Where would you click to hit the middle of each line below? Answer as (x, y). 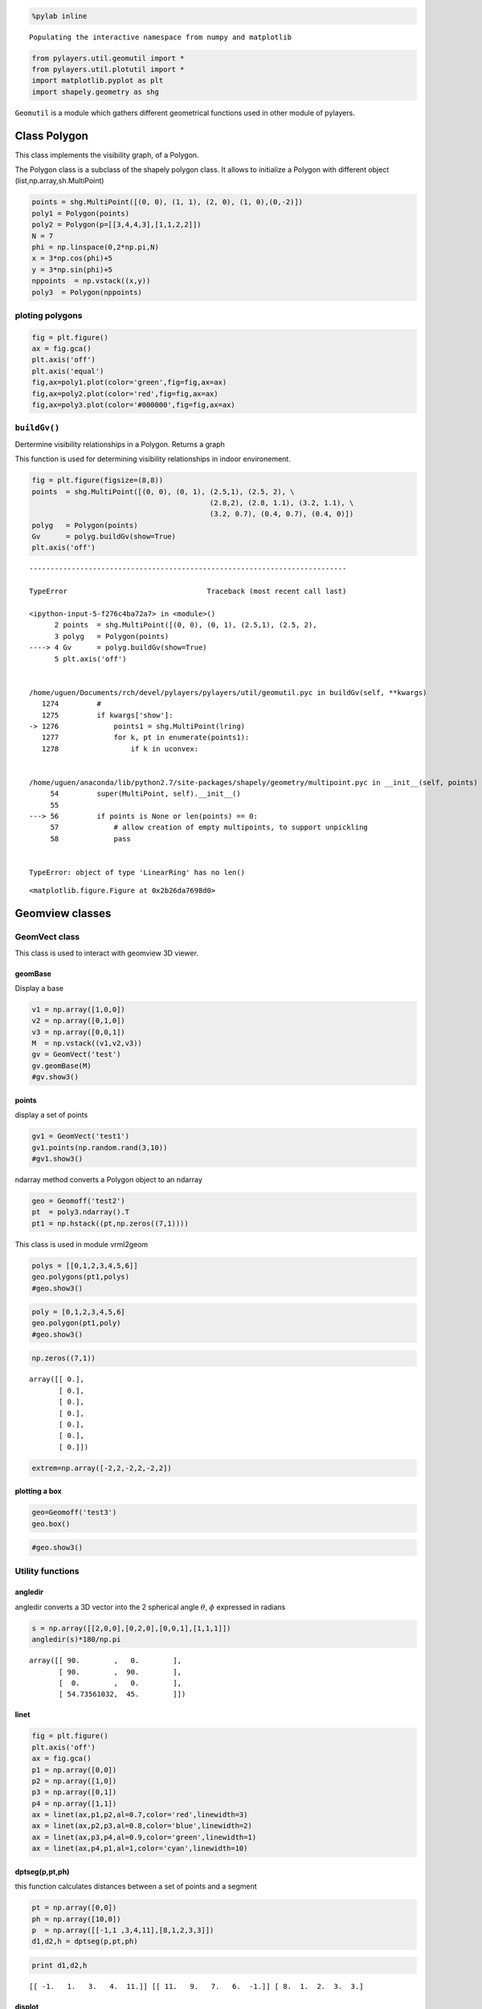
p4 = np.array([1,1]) (74, 1803)
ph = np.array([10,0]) (76, 1919)
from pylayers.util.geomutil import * (108, 58)
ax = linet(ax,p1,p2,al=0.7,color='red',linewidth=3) (140, 1815)
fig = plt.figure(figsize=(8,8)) (98, 481)
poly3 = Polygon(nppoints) (87, 292)
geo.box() (51, 1524)
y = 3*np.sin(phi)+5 (72, 270)
